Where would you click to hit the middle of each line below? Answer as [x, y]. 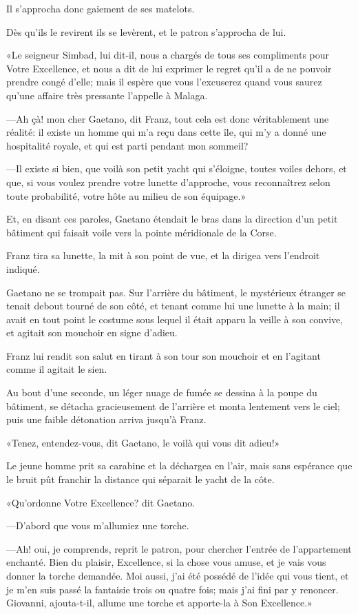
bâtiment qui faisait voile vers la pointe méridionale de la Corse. [141, 232]
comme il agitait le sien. [57, 369]
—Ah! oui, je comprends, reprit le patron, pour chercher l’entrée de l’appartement [179, 548]
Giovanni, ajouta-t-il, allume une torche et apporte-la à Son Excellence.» [159, 603]
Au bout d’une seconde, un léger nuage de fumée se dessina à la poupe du [162, 392]
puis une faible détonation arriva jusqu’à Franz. [106, 419]
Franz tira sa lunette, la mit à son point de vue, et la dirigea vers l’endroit [163, 255]
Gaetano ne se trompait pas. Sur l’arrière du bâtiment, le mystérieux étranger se [176, 292]
